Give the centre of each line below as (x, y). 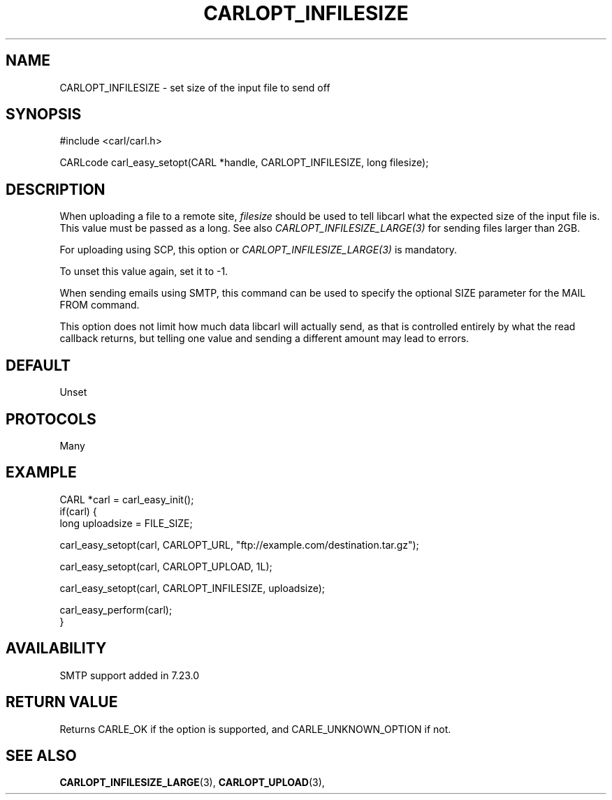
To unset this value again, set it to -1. (144, 272)
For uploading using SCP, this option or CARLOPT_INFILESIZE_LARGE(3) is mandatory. (258, 250)
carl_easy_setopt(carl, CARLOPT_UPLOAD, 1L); (166, 566)
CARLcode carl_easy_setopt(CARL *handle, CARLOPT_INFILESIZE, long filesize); (244, 163)
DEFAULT (38, 365)
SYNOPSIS (44, 114)
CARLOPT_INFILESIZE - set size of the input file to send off (195, 87)
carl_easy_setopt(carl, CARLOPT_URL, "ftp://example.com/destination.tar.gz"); (239, 545)
